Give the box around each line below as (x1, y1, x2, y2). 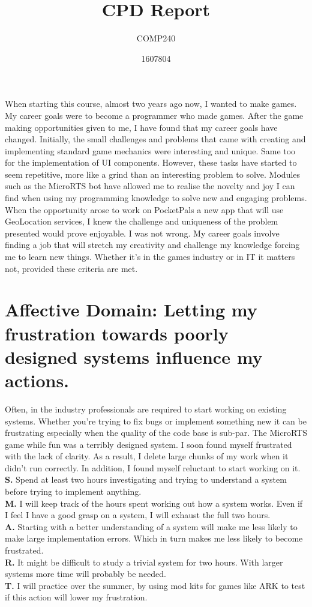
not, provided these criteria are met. (5, 262, 138, 274)
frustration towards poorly (5, 321, 229, 345)
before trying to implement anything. (5, 485, 142, 498)
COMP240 (136, 32, 176, 44)
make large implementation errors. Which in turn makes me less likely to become (5, 532, 303, 545)
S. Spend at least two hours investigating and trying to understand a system (5, 473, 287, 486)
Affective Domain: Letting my (5, 297, 257, 322)
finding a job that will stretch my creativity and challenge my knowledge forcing (5, 238, 300, 251)
